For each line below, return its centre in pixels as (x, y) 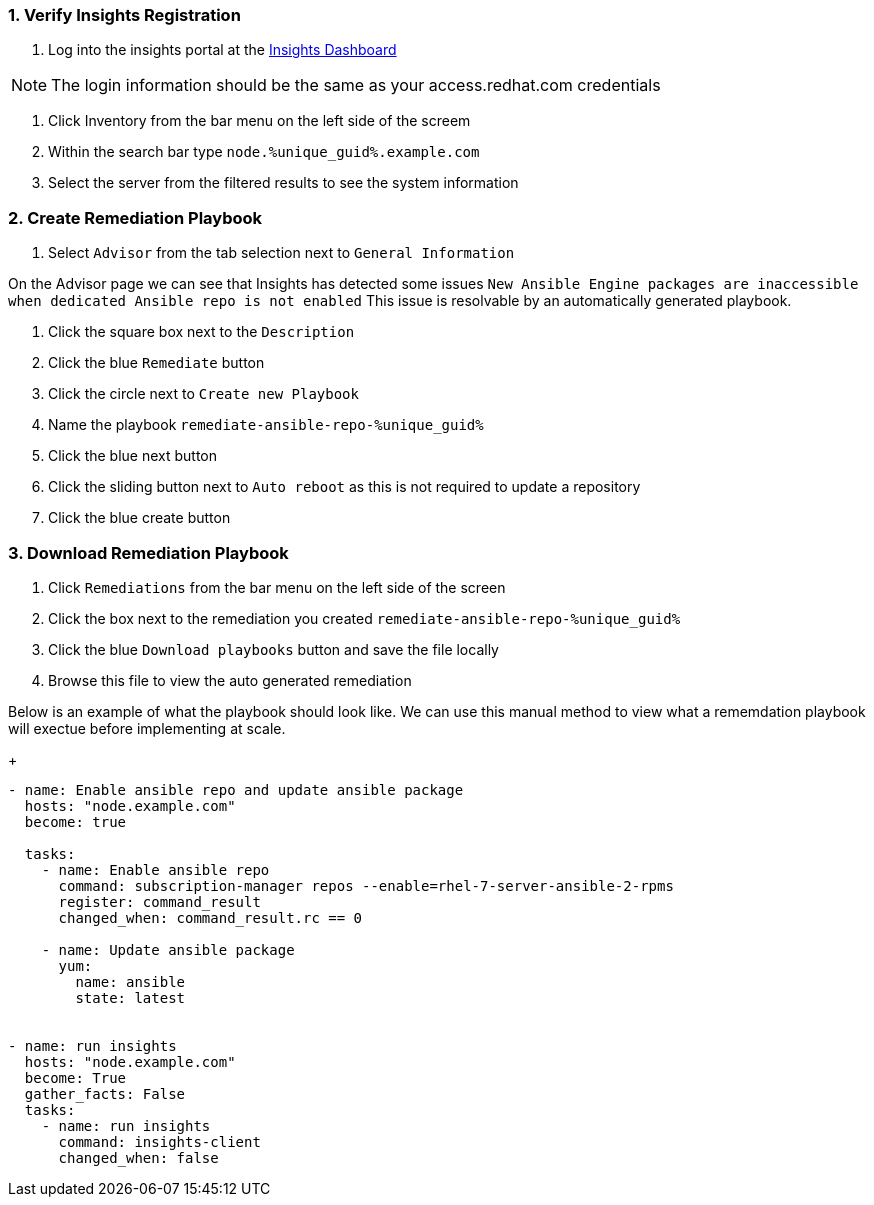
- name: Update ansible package (168, 949)
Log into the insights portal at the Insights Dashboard (222, 50)
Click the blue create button (139, 518)
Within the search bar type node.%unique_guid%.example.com (264, 152)
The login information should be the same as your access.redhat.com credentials (356, 85)
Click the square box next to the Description (201, 332)
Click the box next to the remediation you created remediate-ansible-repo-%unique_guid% (364, 618)
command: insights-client (159, 1141)
